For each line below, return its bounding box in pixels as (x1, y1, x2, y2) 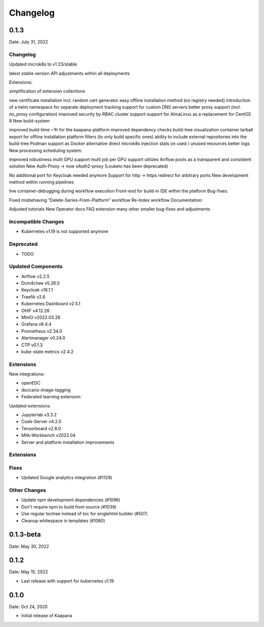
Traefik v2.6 (21, 294, 46, 300)
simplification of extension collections (9, 88, 86, 94)
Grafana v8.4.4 (21, 321, 52, 327)
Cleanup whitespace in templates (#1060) (21, 517, 105, 524)
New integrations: (9, 371, 45, 377)
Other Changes (9, 487, 46, 494)
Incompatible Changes (9, 218, 65, 225)
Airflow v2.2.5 (21, 273, 50, 279)
